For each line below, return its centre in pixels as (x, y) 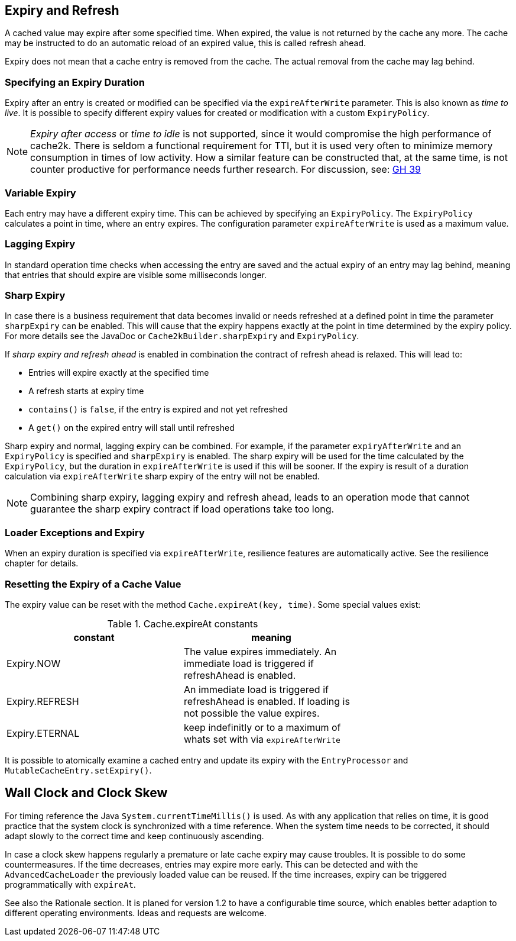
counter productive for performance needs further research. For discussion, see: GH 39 (225, 170)
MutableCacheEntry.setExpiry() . (78, 770)
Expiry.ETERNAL (43, 733)
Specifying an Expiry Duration (75, 82)
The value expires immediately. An (260, 651)
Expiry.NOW (34, 663)
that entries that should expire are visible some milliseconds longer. (136, 275)
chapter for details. (42, 563)
